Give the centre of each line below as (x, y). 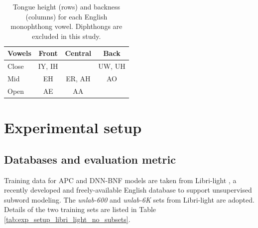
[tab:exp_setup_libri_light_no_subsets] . (67, 219)
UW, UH (112, 66)
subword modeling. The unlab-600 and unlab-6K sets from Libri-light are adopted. (129, 199)
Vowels (19, 53)
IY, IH (48, 66)
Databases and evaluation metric (90, 159)
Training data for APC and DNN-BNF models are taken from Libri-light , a (120, 180)
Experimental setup (73, 127)
